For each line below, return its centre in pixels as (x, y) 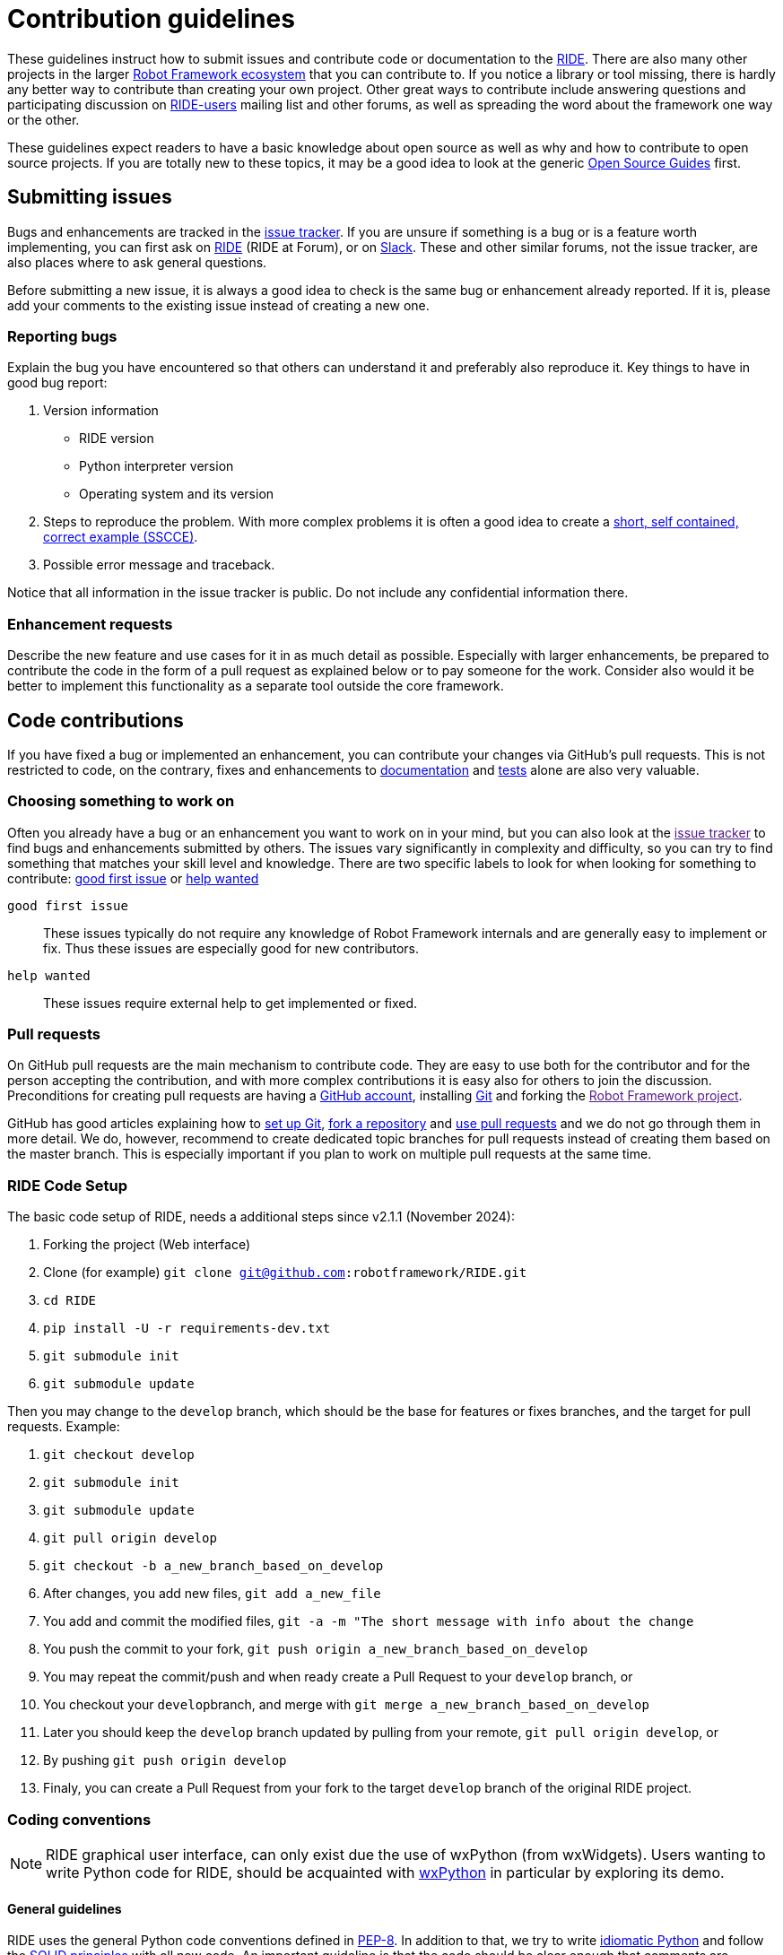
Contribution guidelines (151, 19)
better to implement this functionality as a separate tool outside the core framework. (256, 686)
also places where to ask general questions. (137, 262)
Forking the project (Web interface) (147, 1245)
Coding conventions (79, 1819)
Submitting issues (90, 197)
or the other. (43, 119)
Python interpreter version (157, 466)
